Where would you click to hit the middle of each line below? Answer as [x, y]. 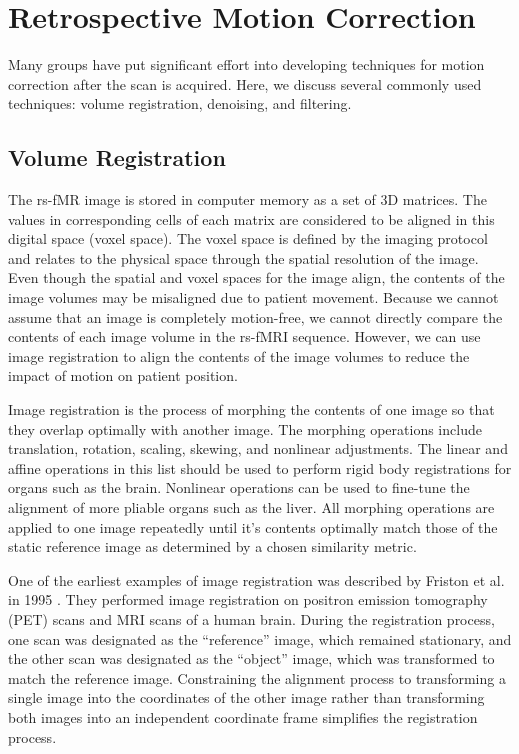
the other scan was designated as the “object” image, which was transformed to [251, 658]
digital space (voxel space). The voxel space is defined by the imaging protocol [248, 238]
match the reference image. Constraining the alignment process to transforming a [257, 677]
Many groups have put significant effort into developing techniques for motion [246, 64]
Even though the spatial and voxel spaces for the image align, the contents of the [256, 277]
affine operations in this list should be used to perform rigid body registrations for [260, 467]
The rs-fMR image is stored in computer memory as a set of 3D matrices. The [247, 199]
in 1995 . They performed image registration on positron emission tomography [248, 599]
